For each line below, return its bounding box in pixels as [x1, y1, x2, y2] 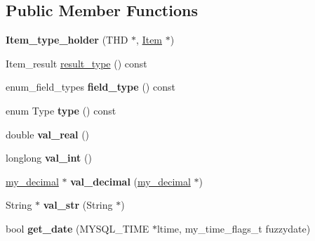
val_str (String [43, 197, 113, 212]
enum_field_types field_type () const [6, 79, 175, 94]
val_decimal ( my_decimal [70, 174, 191, 188]
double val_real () [6, 126, 90, 141]
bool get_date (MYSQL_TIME [6, 221, 149, 235]
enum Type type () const [6, 103, 116, 117]
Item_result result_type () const [6, 56, 147, 70]
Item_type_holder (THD [6, 32, 128, 47]
